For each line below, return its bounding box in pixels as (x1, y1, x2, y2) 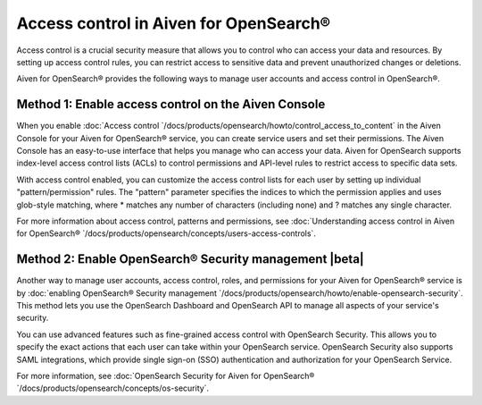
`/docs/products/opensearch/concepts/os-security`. (16, 383, 210, 393)
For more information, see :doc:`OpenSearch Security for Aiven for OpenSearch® (16, 371, 315, 381)
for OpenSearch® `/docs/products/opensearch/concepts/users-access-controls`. (16, 228, 317, 239)
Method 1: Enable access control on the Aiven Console (16, 97, 326, 112)
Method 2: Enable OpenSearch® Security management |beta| (16, 251, 365, 267)
